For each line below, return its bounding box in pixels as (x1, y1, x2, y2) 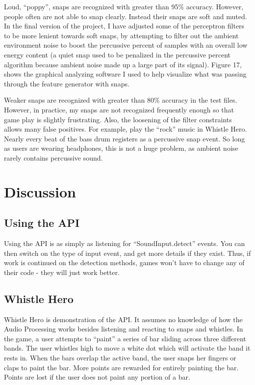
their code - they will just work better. (4, 267, 120, 277)
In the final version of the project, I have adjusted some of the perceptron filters (4, 21, 245, 31)
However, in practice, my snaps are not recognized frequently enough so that (4, 104, 234, 114)
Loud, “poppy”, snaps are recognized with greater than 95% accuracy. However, (4, 1, 244, 11)
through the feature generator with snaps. (4, 78, 129, 88)
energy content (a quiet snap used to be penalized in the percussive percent (4, 49, 231, 59)
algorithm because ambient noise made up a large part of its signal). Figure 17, (4, 59, 242, 69)
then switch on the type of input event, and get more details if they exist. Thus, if (4, 247, 251, 258)
